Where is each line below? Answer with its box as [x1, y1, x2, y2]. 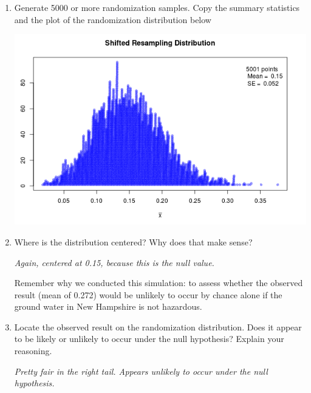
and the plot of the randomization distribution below [14, 13, 211, 26]
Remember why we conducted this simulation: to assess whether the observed [14, 276, 303, 289]
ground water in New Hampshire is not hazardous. [14, 300, 202, 313]
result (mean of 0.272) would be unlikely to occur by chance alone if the [14, 288, 282, 301]
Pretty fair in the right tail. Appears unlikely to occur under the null [14, 364, 268, 377]
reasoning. [14, 344, 52, 357]
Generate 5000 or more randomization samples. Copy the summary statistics [14, 1, 300, 13]
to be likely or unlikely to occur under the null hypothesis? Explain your [14, 332, 284, 345]
